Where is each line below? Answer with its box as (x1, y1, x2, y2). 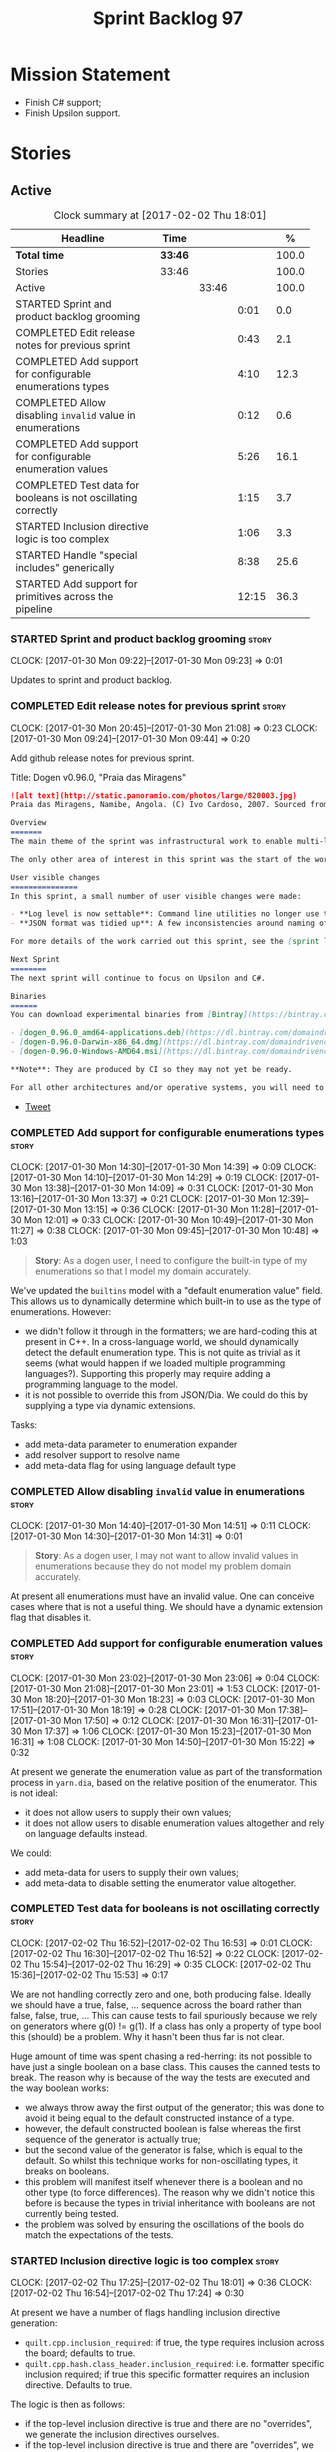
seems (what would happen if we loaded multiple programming (24, 1357, 286, 1369)
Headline (61, 231, 105, 245)
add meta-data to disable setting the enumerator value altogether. (24, 1877, 297, 1889)
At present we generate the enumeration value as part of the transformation (10, 1765, 323, 1777)
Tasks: (10, 1418, 38, 1431)
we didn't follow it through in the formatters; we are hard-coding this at (24, 1325, 318, 1337)
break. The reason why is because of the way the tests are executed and (10, 2071, 311, 2083)
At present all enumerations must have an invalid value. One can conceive (10, 1590, 315, 1602)
